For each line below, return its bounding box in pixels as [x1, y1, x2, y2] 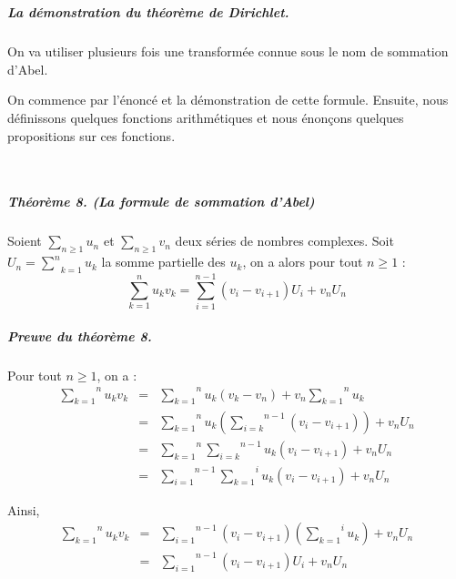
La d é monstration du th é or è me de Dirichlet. [7, 3, 289, 22]
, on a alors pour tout [242, 252, 363, 271]
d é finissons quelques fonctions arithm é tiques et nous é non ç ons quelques [7, 107, 404, 127]
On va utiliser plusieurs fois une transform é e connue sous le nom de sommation [7, 42, 449, 61]
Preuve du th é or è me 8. [7, 326, 152, 345]
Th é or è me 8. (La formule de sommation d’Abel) [7, 192, 315, 211]
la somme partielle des [101, 252, 226, 271]
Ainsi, [7, 500, 40, 519]
